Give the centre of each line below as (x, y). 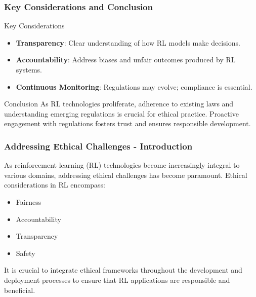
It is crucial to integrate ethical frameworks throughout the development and (123, 270)
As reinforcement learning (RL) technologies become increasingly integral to (122, 165)
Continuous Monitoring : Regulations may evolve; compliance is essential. (134, 86)
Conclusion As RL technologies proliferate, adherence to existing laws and (119, 104)
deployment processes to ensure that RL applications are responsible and (117, 280)
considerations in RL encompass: (55, 185)
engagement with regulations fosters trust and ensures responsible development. (127, 123)
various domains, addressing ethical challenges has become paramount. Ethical (126, 175)
